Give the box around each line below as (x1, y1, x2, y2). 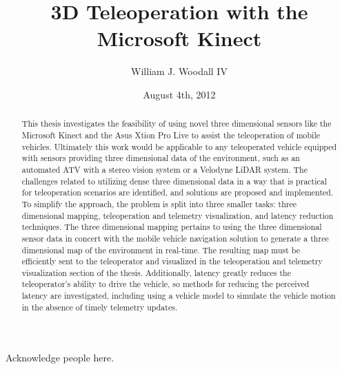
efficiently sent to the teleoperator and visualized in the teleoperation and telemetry (21, 255, 323, 267)
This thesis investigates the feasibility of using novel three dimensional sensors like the (21, 118, 332, 129)
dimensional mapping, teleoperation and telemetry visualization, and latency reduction (21, 209, 334, 221)
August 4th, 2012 (143, 87, 216, 101)
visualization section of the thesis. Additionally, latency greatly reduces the (21, 266, 291, 278)
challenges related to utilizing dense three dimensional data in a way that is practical (21, 175, 328, 187)
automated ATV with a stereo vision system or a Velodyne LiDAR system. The (21, 163, 308, 175)
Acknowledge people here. (6, 350, 114, 365)
